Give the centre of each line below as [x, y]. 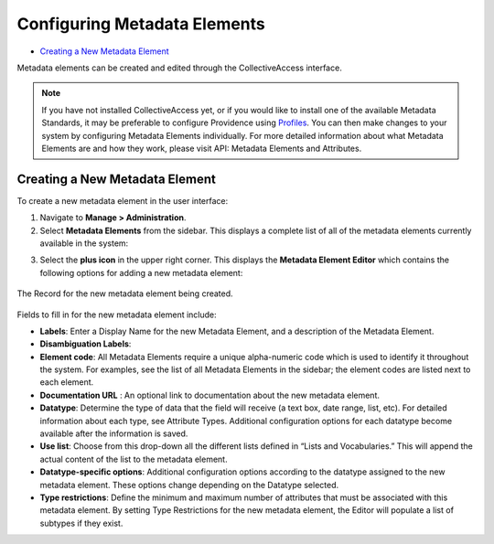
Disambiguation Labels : [86, 344]
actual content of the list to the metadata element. [134, 459]
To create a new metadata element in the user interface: [123, 200]
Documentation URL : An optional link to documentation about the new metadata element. [209, 395]
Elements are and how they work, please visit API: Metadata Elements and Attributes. [202, 148]
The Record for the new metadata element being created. [125, 293]
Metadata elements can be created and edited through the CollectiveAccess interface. [179, 68]
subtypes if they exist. [81, 523]
